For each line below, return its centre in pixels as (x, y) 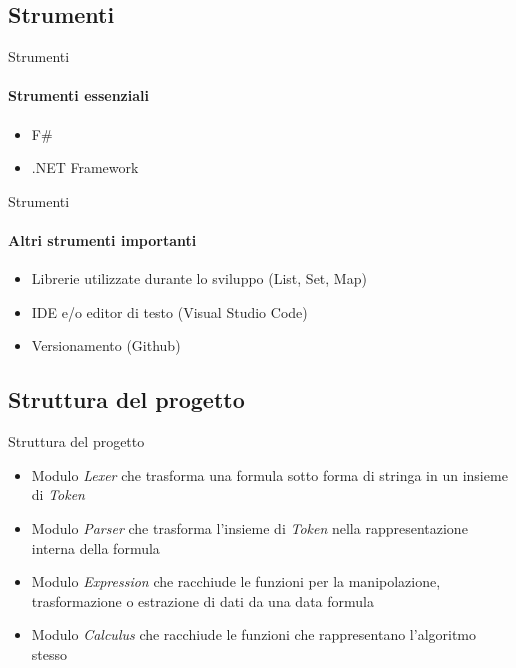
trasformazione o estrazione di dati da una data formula (202, 600)
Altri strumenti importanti (102, 239)
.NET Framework (85, 167)
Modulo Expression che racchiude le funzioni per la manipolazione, (236, 581)
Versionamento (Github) (106, 345)
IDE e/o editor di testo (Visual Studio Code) (169, 311)
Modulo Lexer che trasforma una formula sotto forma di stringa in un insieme (269, 474)
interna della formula (95, 547)
